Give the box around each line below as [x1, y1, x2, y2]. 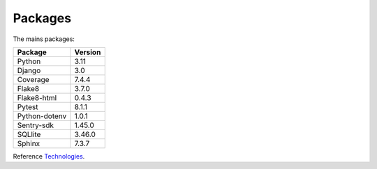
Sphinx [17, 138, 40, 148]
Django [17, 65, 41, 75]
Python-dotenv [17, 111, 67, 121]
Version [74, 47, 101, 57]
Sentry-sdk [17, 120, 54, 130]
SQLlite [17, 129, 41, 139]
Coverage [17, 74, 50, 84]
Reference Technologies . [13, 152, 85, 160]
